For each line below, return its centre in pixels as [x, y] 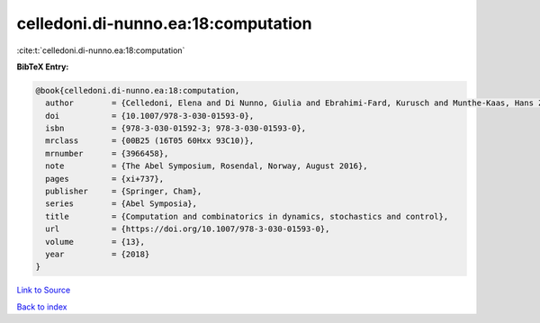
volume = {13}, [95, 242]
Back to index [42, 307]
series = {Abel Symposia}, [121, 204]
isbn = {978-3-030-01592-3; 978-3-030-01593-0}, [176, 129]
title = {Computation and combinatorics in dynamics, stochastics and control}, [247, 216]
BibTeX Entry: [43, 67]
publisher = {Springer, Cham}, [124, 192]
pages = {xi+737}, [105, 179]
